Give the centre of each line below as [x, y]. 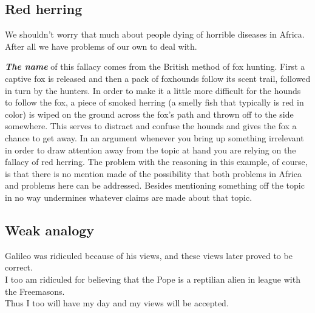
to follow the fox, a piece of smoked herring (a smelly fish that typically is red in [154, 102]
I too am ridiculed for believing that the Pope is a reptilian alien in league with [153, 279]
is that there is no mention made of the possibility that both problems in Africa [153, 173]
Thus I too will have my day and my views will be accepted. [117, 303]
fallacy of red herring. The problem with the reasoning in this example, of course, [156, 162]
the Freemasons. [35, 291]
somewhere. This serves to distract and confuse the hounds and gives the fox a [151, 126]
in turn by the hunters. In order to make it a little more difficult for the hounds [153, 90]
